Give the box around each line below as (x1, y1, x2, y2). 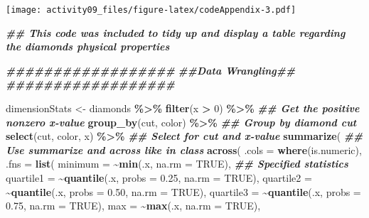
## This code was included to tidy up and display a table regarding (6, 25, 346, 40)
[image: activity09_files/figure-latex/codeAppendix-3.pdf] (6, 5, 296, 15)
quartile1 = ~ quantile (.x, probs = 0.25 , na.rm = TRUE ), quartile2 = (6, 170, 312, 185)
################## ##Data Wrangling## (6, 62, 296, 77)
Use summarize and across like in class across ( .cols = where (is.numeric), (6, 142, 362, 157)
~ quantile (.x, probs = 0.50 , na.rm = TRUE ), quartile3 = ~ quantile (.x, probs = (6, 184, 361, 199)
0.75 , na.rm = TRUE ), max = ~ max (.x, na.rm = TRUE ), (6, 198, 261, 213)
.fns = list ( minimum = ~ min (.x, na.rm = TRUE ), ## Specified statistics (6, 156, 348, 171)
